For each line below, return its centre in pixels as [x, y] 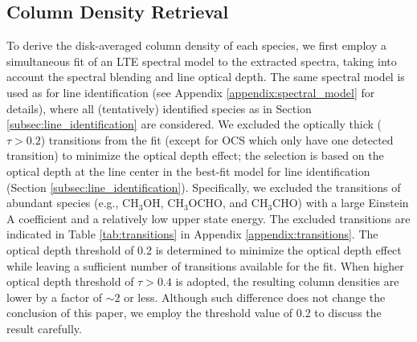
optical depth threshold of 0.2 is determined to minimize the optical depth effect [204, 249]
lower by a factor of [55, 297]
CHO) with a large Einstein [341, 203]
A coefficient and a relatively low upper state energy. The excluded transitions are [208, 218]
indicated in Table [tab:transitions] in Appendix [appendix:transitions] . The [192, 234]
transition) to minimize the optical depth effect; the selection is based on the [195, 155]
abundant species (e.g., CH [73, 203]
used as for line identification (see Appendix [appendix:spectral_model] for [191, 92]
